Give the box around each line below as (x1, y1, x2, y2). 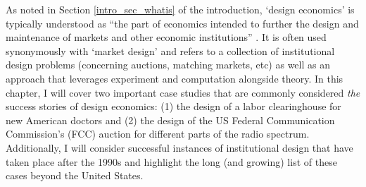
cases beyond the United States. (6, 168, 144, 183)
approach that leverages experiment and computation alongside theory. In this (6, 71, 343, 85)
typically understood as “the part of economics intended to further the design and (6, 16, 359, 30)
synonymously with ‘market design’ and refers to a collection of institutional (6, 43, 335, 58)
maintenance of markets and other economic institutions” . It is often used (6, 30, 327, 44)
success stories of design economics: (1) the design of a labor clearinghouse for (6, 99, 341, 114)
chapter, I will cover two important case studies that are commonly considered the (6, 85, 360, 99)
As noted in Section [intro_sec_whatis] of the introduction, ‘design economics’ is (6, 2, 355, 16)
